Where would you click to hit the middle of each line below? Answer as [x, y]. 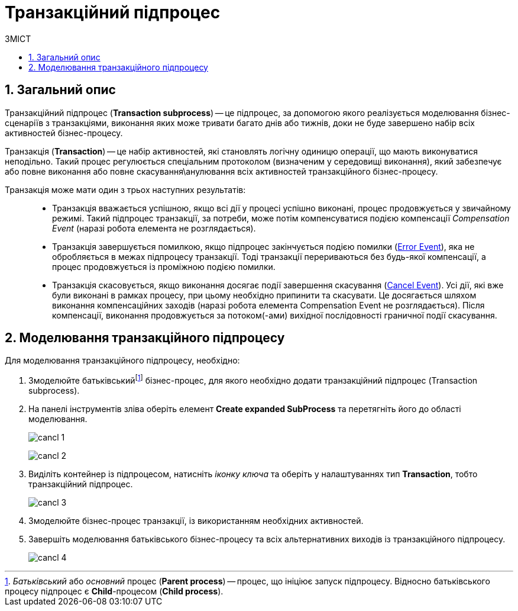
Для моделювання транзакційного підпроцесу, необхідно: [122, 361]
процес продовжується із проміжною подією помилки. [164, 266]
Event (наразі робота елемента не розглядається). [154, 228]
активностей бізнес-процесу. [64, 133]
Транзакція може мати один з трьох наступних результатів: [125, 189]
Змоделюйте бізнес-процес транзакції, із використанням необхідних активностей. [196, 521]
